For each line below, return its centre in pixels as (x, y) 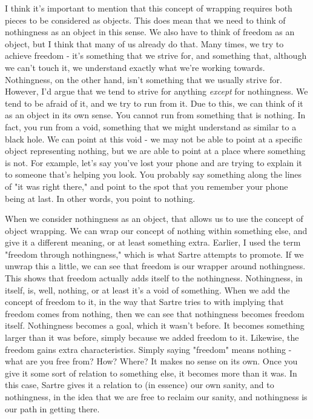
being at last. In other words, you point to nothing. (100, 198)
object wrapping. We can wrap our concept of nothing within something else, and (156, 230)
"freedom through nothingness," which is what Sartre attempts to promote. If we (154, 254)
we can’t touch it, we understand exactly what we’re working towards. (135, 67)
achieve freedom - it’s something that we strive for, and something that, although (156, 55)
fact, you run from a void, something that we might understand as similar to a (151, 126)
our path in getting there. (52, 408)
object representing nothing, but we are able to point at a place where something (155, 151)
